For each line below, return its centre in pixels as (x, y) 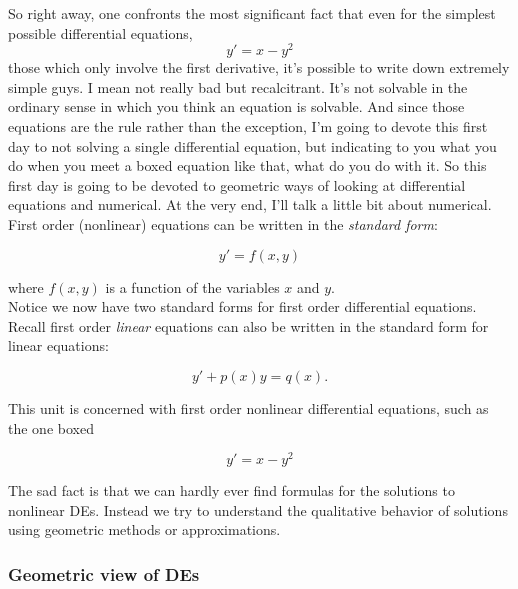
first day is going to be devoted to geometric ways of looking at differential (237, 184)
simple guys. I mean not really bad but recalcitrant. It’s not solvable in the (238, 86)
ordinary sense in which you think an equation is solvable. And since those (236, 106)
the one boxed (51, 427)
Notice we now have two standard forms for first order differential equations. (242, 306)
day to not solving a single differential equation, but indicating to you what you (252, 145)
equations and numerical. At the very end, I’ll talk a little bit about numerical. (250, 204)
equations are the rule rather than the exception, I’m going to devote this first (248, 126)
